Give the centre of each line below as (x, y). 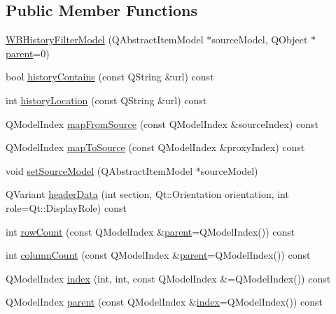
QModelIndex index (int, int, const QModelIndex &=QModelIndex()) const (168, 278)
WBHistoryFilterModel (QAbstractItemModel (105, 40)
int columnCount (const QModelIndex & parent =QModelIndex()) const (158, 255)
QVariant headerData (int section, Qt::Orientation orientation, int (147, 194)
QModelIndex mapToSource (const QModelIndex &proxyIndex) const (155, 147)
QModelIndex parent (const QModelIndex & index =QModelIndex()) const (164, 302)
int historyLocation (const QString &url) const (106, 100)
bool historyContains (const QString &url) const (110, 77)
